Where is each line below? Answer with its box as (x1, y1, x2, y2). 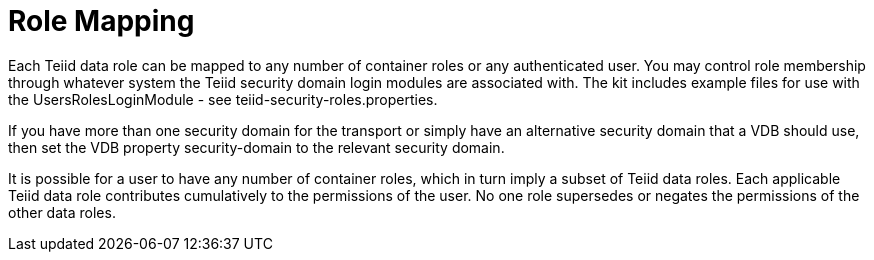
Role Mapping (8, 4, 195, 38)
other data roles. (8, 203, 116, 221)
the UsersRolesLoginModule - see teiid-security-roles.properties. (8, 90, 438, 108)
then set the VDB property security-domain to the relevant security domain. (8, 138, 505, 156)
